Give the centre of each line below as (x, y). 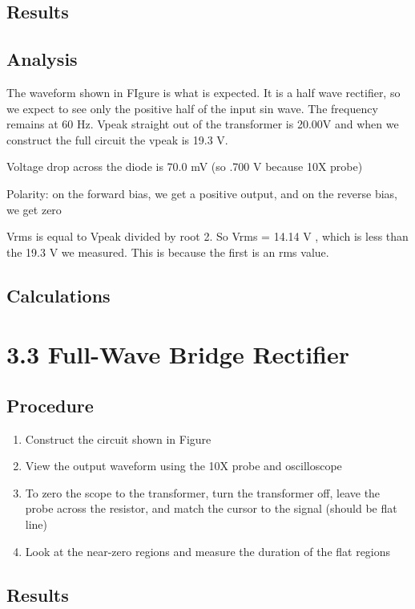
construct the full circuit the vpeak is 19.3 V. (117, 139)
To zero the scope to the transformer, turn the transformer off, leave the (203, 492)
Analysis (42, 59)
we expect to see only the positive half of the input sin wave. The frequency (192, 108)
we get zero (34, 209)
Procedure (50, 405)
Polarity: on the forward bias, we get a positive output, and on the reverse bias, (202, 193)
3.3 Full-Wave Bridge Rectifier (178, 354)
